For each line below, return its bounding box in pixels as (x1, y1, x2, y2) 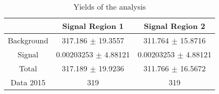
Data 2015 (10, 77, 46, 88)
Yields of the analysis (73, 1, 146, 12)
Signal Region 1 (62, 20, 124, 31)
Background (8, 35, 49, 46)
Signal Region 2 (144, 20, 205, 31)
